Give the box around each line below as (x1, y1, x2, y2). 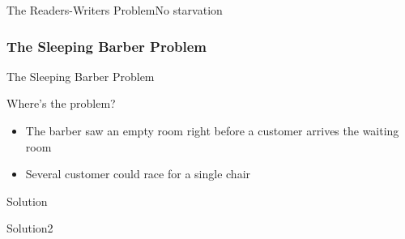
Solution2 (6, 220, 53, 237)
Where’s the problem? (6, 95, 116, 112)
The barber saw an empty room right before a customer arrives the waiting (25, 122, 399, 139)
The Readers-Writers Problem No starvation (6, 2, 223, 18)
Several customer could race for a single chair (25, 165, 251, 182)
